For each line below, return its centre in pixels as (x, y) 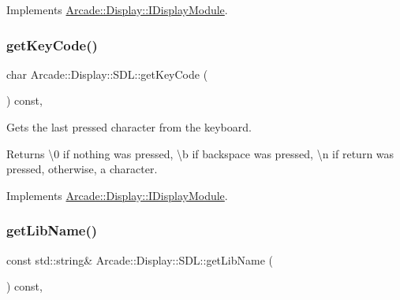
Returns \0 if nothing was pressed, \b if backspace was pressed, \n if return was (200, 153)
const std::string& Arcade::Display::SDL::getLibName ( (140, 259)
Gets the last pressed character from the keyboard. (129, 127)
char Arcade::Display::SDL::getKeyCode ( (107, 74)
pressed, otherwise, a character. (82, 169)
